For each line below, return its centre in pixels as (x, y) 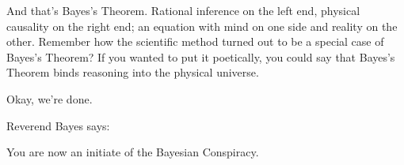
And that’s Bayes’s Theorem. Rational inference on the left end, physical (183, 10)
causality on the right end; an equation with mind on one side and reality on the (202, 26)
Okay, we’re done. (50, 98)
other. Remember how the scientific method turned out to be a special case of (195, 41)
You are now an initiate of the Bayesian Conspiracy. (133, 152)
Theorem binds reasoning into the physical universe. (133, 72)
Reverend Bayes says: (58, 125)
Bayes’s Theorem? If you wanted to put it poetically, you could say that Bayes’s (201, 56)
